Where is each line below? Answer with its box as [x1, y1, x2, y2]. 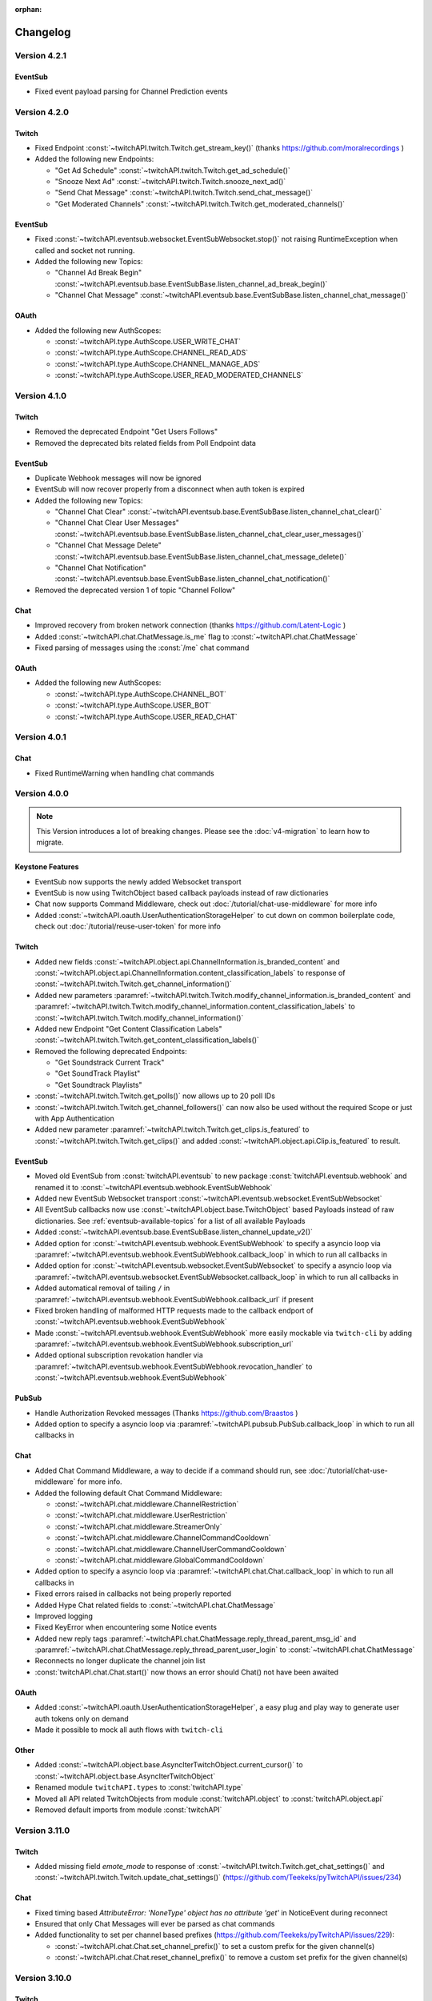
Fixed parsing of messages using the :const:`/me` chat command [34, 643, 250, 652]
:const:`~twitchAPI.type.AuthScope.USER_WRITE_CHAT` [54, 337, 242, 346]
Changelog [14, 25, 71, 39]
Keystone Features [14, 862, 79, 872]
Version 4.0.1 [14, 732, 67, 743]
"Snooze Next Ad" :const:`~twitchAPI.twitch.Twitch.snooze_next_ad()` [54, 177, 286, 186]
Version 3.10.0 [14, 1973, 72, 1984]
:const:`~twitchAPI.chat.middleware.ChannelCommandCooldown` [54, 1533, 271, 1542]
